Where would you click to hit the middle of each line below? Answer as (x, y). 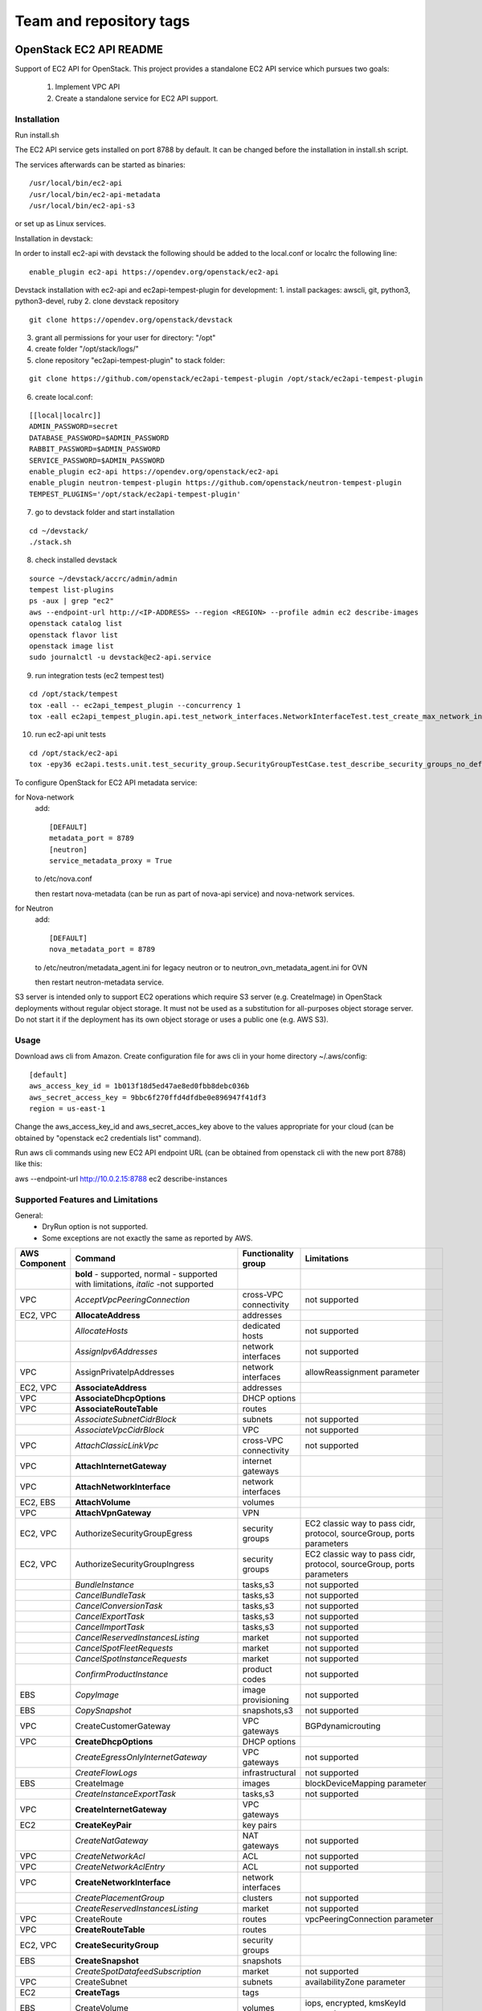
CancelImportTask (110, 1627)
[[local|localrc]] (65, 415)
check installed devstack (76, 560)
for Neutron (34, 908)
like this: (29, 1164)
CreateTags (98, 1992)
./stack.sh (51, 542)
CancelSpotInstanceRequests (131, 1659)
